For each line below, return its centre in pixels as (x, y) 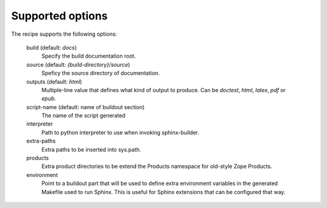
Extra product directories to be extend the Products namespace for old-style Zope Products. (157, 166)
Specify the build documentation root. (89, 56)
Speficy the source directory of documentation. (101, 73)
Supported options (60, 16)
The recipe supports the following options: (64, 34)
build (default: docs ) (51, 47)
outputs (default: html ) (54, 81)
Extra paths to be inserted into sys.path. (91, 149)
